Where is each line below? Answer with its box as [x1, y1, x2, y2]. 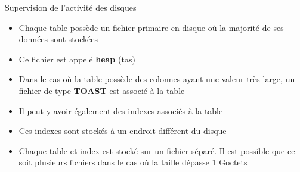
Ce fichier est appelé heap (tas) [18, 52, 135, 65]
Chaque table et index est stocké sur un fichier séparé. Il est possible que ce [18, 144, 295, 157]
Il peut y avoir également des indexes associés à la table [18, 104, 223, 117]
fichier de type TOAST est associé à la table [18, 84, 185, 96]
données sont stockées [18, 33, 98, 45]
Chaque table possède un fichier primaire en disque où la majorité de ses [18, 21, 284, 33]
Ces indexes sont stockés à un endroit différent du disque [18, 124, 227, 137]
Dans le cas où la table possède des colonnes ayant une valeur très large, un [18, 73, 295, 85]
